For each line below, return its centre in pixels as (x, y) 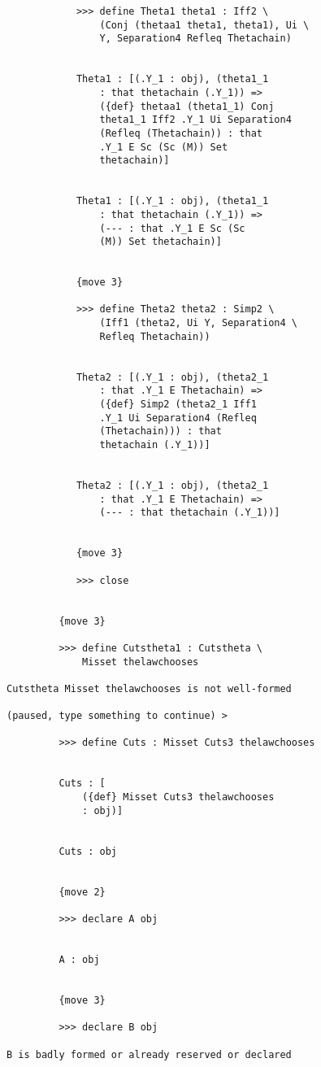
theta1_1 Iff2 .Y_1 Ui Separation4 (195, 120)
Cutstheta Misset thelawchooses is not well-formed (149, 688)
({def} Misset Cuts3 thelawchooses (178, 797)
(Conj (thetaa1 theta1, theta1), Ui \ (204, 25)
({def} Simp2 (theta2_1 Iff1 (178, 405)
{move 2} (82, 892)
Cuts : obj (88, 851)
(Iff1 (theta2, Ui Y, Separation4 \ (198, 323)
